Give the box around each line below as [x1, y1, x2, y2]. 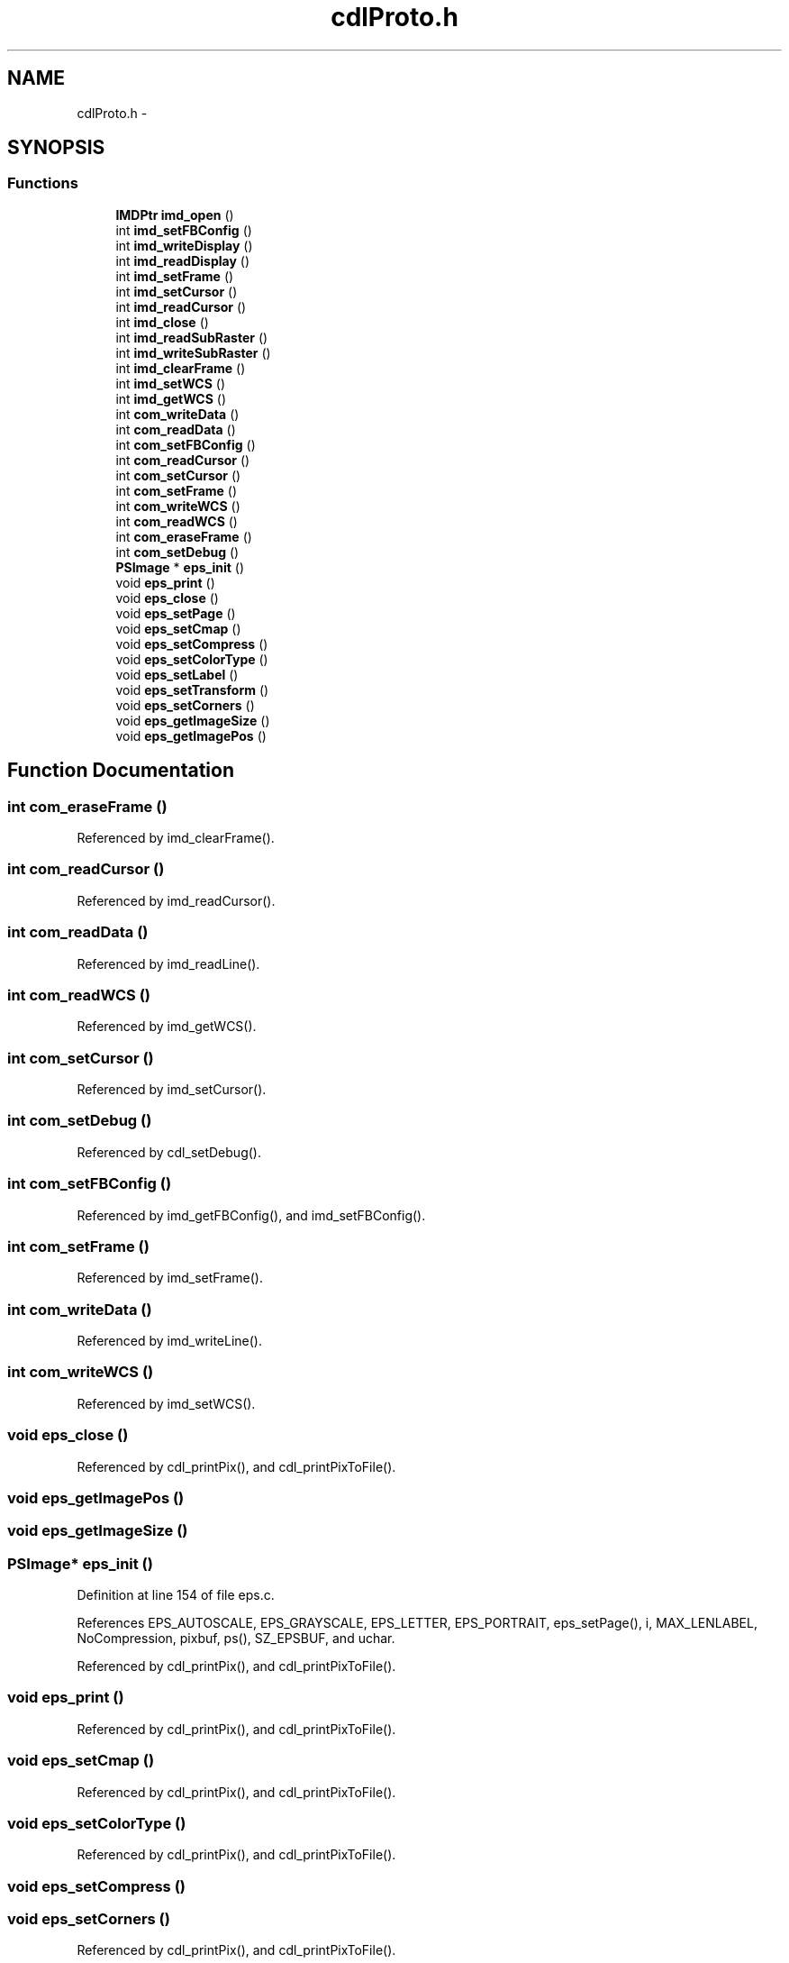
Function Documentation [7, 759, 234, 782]
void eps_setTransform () [115, 681, 269, 698]
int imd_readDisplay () [115, 252, 249, 269]
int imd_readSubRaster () [115, 329, 268, 345]
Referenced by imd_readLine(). [77, 955, 260, 972]
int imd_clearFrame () [115, 360, 246, 376]
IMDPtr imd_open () [115, 206, 234, 223]
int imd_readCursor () [115, 298, 247, 315]
